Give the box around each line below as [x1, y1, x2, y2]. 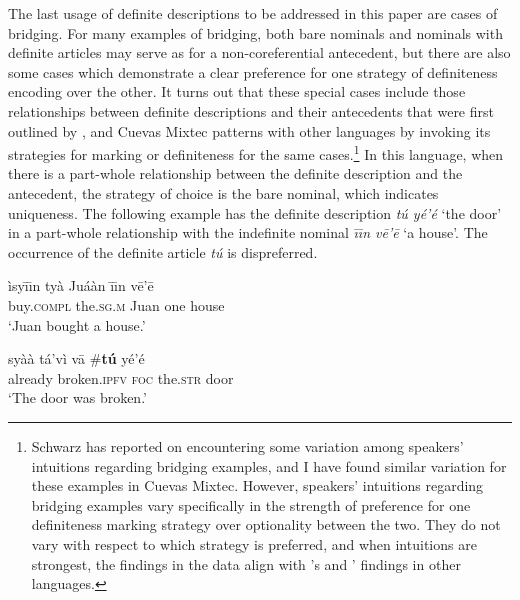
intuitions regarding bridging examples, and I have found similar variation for [31, 455, 507, 476]
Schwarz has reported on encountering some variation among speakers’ [31, 435, 464, 456]
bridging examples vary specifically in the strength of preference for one [31, 494, 471, 515]
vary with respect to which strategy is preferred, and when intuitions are [31, 533, 477, 554]
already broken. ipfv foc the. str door [8, 367, 234, 388]
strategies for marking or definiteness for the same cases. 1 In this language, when [8, 141, 504, 164]
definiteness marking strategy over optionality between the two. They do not [31, 514, 501, 535]
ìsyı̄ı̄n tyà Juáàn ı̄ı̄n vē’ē [8, 275, 154, 296]
